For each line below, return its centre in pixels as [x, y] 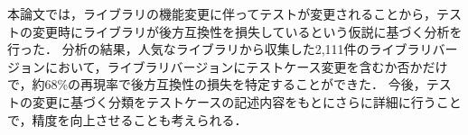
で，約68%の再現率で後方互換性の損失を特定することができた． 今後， [217, 84]
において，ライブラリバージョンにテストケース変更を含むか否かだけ [246, 66]
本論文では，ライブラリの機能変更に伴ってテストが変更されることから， [222, 13]
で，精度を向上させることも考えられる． [127, 119]
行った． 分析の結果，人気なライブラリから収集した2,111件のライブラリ [220, 49]
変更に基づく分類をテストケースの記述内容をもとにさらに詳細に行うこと [247, 101]
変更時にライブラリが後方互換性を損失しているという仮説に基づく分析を [247, 31]
